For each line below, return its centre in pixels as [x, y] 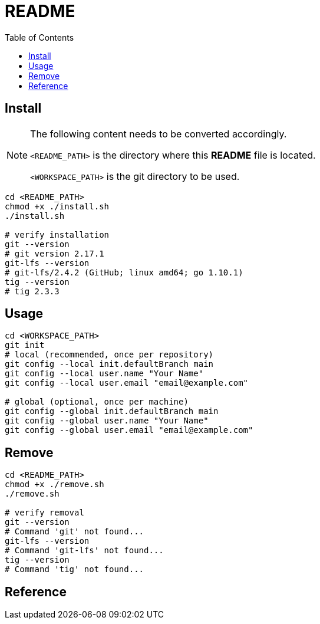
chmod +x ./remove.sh [55, 485]
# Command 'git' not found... [75, 532]
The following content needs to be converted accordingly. [159, 134]
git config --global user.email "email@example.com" [129, 430]
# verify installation [57, 234]
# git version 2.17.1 [55, 253]
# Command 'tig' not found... [75, 569]
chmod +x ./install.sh [57, 206]
